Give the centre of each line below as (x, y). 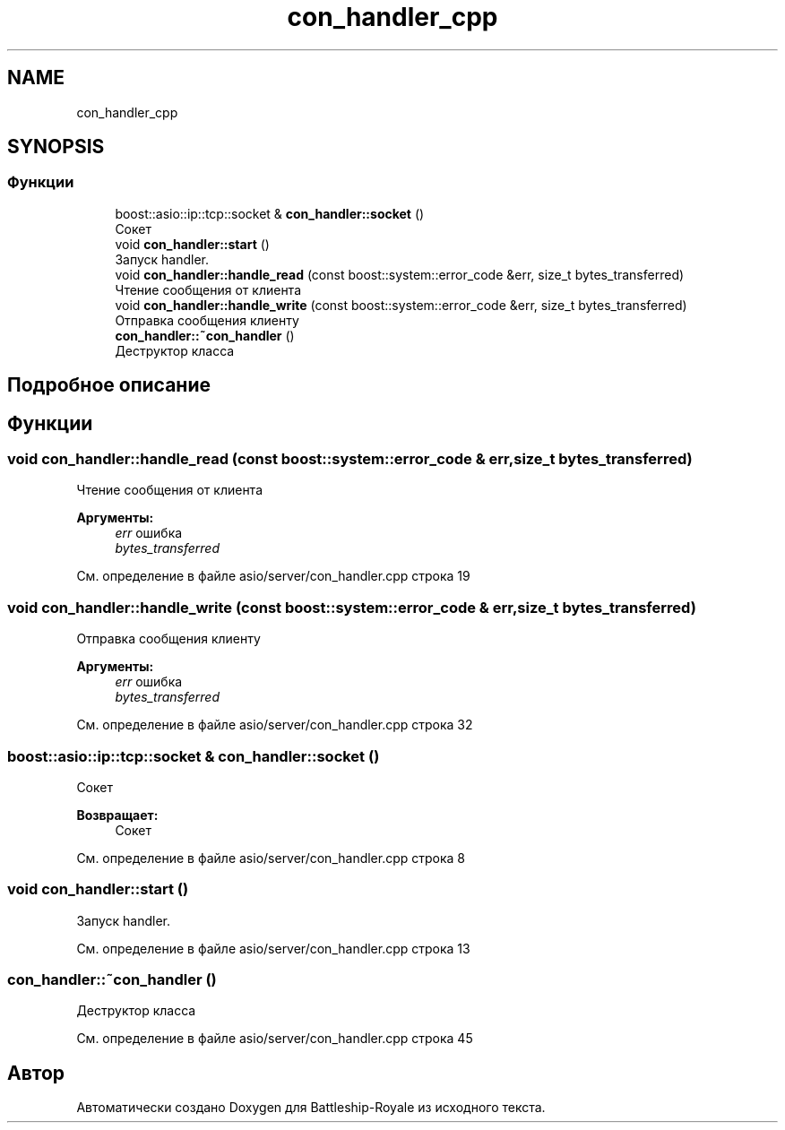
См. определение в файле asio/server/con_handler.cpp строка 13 (273, 948)
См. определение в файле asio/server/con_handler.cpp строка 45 (275, 1039)
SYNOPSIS (56, 147)
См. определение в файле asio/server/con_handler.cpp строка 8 (271, 858)
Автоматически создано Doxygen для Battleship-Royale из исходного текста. (311, 1108)
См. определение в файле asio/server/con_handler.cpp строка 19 (273, 576)
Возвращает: (117, 815)
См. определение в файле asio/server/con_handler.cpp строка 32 (275, 725)
